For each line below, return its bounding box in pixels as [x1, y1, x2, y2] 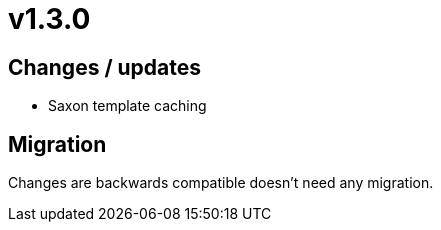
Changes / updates [8, 54, 202, 80]
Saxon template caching [48, 97, 207, 115]
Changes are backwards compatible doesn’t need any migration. [8, 174, 434, 192]
